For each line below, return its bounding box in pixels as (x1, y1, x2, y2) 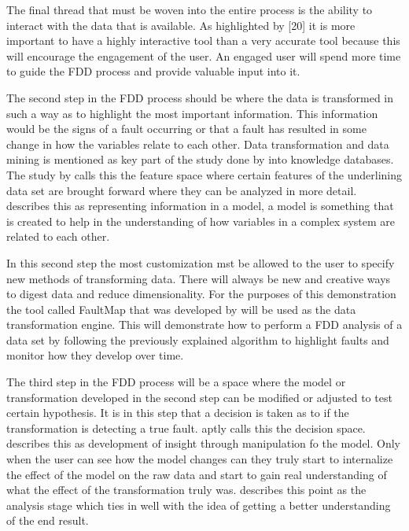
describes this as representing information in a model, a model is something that (6, 197, 394, 214)
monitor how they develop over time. (6, 347, 184, 363)
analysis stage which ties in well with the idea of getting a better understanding (6, 496, 391, 513)
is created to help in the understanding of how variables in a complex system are (6, 212, 396, 229)
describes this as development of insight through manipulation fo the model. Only (6, 435, 401, 452)
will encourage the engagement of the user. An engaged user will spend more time (6, 47, 401, 64)
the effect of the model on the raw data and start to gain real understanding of (6, 466, 387, 482)
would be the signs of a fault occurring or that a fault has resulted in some (6, 120, 367, 137)
